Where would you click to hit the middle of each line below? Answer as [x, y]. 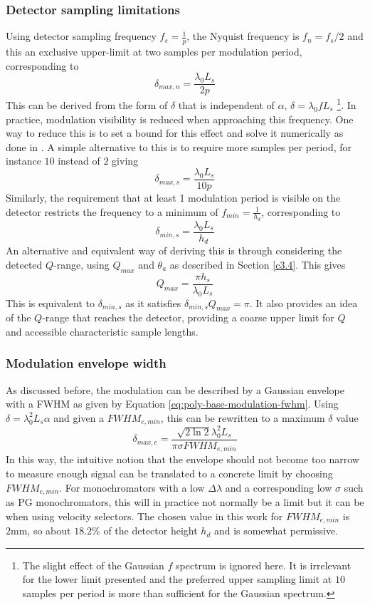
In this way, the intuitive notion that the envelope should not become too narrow [183, 459]
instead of [79, 161]
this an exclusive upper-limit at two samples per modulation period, [154, 52]
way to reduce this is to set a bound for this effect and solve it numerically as [175, 133]
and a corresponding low [279, 487]
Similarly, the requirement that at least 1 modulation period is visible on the [173, 197]
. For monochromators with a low [132, 487]
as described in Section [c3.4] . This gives [258, 264]
